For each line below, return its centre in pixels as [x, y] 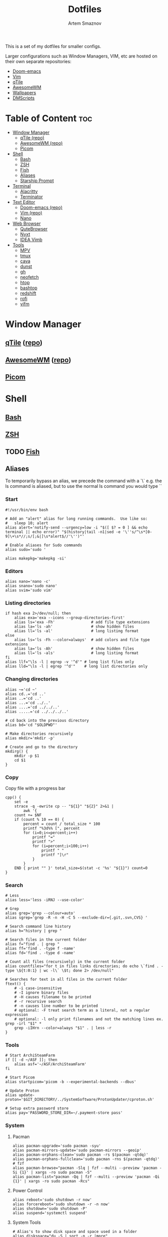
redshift [28, 293]
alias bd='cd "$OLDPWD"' [31, 725]
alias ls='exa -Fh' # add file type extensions [82, 622]
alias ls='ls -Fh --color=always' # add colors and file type [82, 640]
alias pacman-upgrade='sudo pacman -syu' [57, 1146]
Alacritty [29, 191]
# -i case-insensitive [38, 988]
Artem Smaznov [85, 23]
